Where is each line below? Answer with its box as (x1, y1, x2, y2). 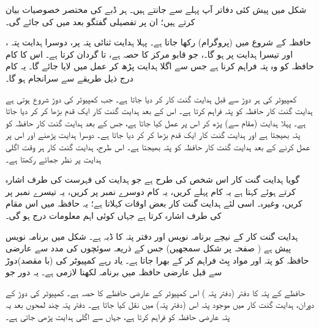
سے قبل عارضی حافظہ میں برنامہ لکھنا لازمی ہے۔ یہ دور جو (6, 265, 222, 278)
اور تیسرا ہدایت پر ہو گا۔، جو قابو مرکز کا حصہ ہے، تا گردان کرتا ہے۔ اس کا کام (6, 47, 293, 60)
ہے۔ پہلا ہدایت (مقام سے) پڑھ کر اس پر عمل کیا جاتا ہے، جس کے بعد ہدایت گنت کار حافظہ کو (6, 116, 306, 129)
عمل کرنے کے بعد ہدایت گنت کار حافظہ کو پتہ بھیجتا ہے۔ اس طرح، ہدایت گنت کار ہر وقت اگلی (6, 140, 310, 153)
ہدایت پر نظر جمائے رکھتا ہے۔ (6, 152, 102, 165)
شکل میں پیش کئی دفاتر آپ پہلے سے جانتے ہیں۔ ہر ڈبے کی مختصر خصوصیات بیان (6, 3, 307, 15)
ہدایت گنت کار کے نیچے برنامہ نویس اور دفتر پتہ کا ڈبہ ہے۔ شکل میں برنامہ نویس (6, 229, 298, 242)
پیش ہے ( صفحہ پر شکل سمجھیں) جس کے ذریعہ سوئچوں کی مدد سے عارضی (6, 242, 291, 254)
